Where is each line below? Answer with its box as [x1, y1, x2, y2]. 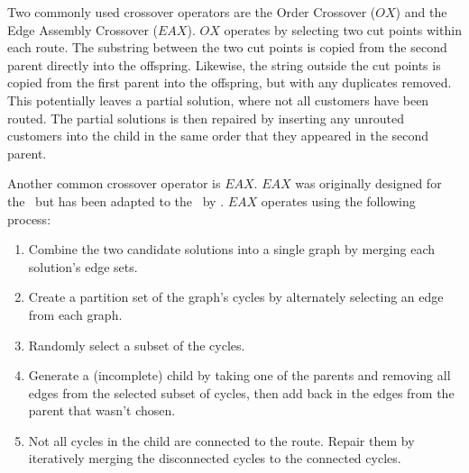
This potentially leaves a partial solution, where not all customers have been [7, 90, 429, 109]
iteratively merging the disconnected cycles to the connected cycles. [28, 449, 401, 468]
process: [7, 209, 51, 228]
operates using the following [261, 191, 416, 210]
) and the [395, 3, 447, 21]
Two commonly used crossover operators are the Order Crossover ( [7, 3, 376, 21]
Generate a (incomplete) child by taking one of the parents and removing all [28, 366, 451, 385]
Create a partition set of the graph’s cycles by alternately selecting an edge [28, 287, 444, 306]
